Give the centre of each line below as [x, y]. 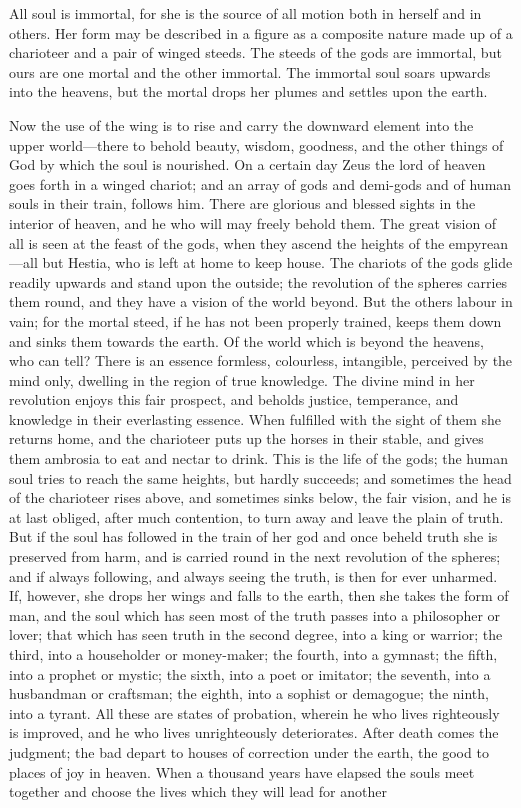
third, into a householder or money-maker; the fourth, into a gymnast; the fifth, [253, 654]
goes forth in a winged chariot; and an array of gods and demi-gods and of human [260, 183]
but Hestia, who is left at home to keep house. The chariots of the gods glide [277, 262]
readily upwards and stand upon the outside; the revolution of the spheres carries [258, 281]
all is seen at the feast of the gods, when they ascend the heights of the [227, 242]
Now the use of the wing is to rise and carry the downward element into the [241, 124]
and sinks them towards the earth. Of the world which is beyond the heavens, [246, 340]
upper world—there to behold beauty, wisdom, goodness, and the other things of [256, 144]
